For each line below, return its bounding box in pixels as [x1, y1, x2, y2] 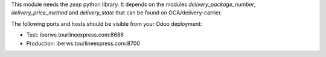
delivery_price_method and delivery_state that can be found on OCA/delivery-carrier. [11, 9, 222, 16]
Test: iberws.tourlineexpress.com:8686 [26, 31, 124, 38]
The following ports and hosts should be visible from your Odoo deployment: [11, 20, 202, 27]
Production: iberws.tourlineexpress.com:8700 [26, 40, 140, 47]
